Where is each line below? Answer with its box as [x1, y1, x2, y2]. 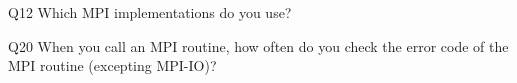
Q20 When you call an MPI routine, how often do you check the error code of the [8, 35, 509, 56]
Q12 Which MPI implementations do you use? [8, 2, 292, 22]
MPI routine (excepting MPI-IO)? [8, 55, 217, 76]
